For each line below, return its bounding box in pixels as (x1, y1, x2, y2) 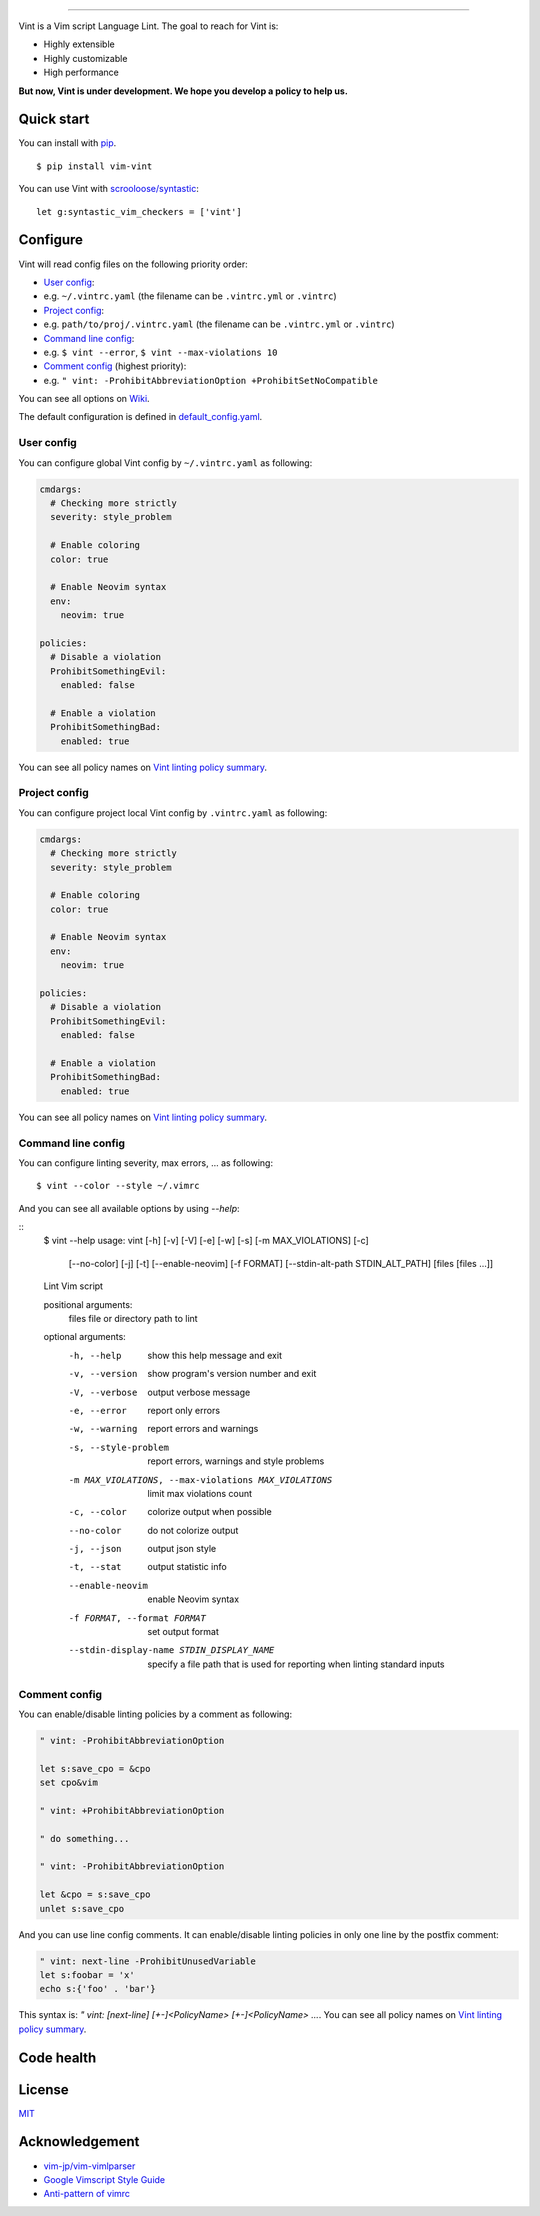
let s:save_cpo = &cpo (39, 1763, 151, 1774)
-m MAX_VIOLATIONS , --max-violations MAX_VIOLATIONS (68, 1474, 333, 1485)
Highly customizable (43, 52, 128, 64)
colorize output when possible (147, 1506, 272, 1518)
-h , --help (68, 1350, 122, 1361)
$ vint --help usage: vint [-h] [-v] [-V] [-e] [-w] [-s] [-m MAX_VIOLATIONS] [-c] (43, 1235, 369, 1247)
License (18, 2081, 69, 2098)
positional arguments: (43, 1298, 133, 1310)
